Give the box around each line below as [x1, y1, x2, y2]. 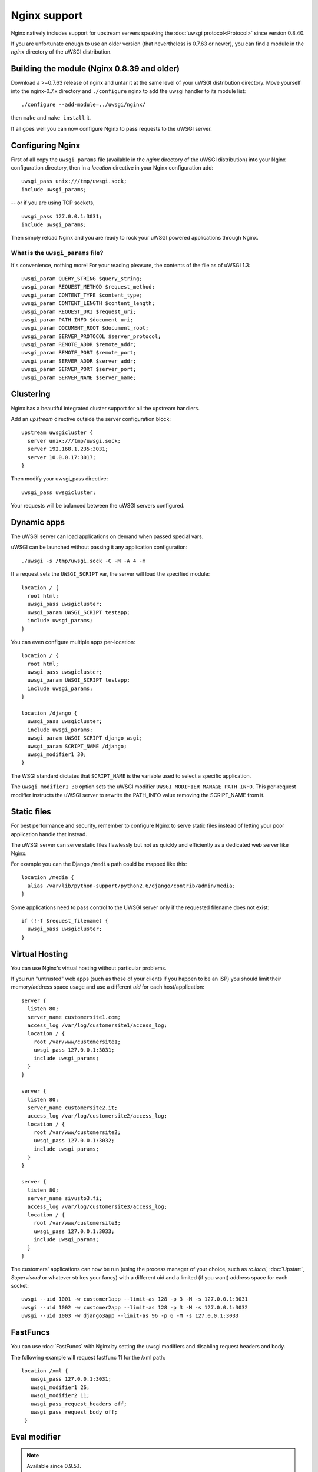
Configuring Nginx [11, 140, 81, 150]
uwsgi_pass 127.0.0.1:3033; [33, 1228, 115, 1235]
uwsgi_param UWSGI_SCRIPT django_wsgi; [27, 735, 143, 741]
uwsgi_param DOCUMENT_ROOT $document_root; [21, 324, 149, 331]
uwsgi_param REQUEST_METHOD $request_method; [21, 283, 155, 290]
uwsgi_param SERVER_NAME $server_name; [21, 374, 137, 381]
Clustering [11, 389, 51, 399]
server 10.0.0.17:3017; [27, 454, 97, 460]
